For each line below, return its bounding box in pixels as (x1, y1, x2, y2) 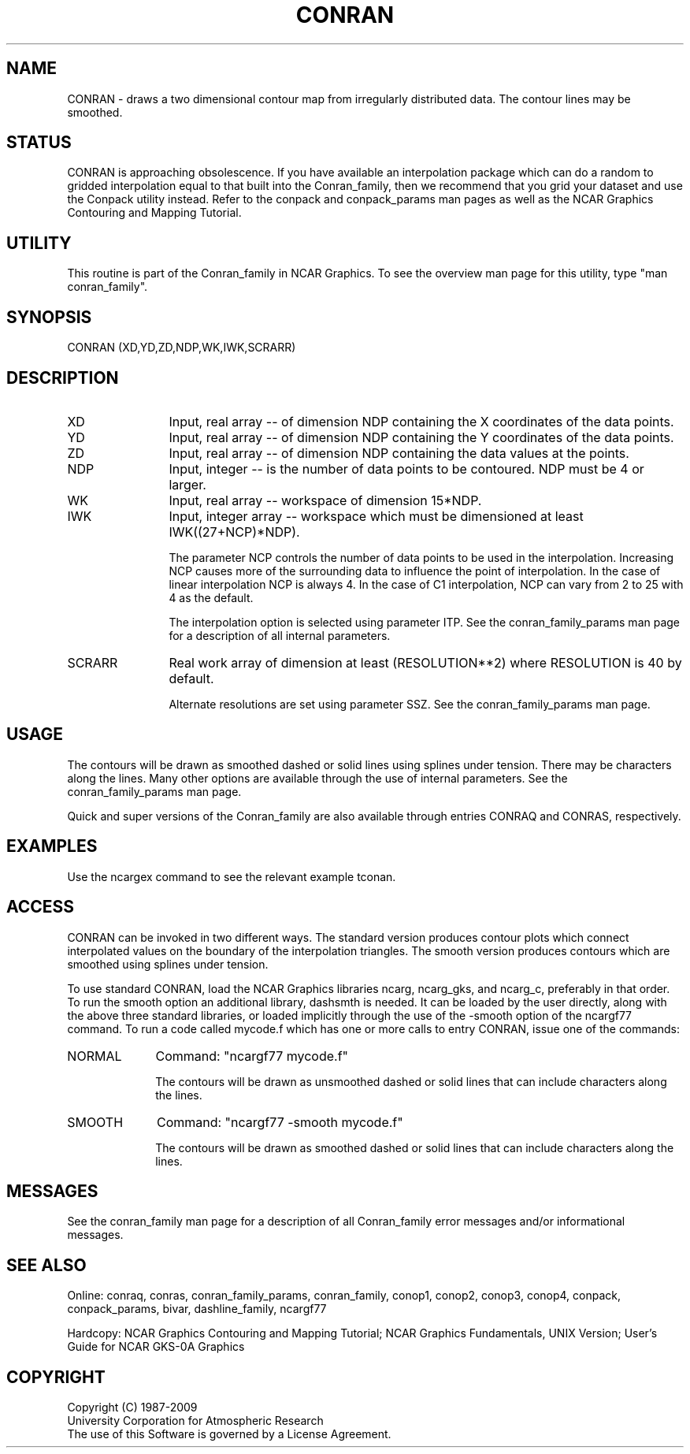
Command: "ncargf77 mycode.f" (155, 1047, 348, 1064)
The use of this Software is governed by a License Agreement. (67, 1427, 391, 1441)
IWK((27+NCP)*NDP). (169, 523, 300, 540)
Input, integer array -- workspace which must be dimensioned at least (169, 508, 584, 524)
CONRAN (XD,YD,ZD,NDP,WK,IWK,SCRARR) (67, 340, 296, 355)
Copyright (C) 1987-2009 (67, 1400, 198, 1415)
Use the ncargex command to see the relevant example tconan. (67, 869, 396, 883)
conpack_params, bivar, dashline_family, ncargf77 (67, 1302, 327, 1316)
